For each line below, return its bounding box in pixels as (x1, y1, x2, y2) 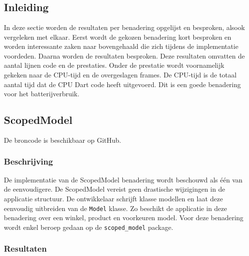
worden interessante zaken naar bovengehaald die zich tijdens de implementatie (4, 41, 238, 51)
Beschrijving (4, 155, 53, 167)
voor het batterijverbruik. (4, 89, 80, 99)
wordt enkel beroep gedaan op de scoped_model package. (4, 222, 174, 232)
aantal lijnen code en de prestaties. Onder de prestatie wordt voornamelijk (4, 60, 224, 70)
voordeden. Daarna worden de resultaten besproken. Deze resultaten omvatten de (4, 50, 245, 60)
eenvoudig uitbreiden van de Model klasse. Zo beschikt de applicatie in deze (4, 203, 227, 213)
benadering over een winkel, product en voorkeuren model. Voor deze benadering (4, 212, 244, 223)
